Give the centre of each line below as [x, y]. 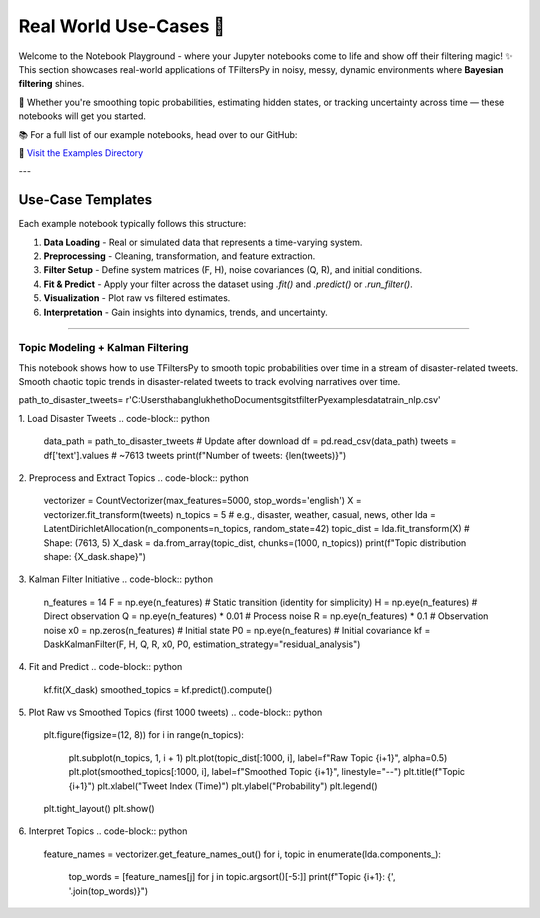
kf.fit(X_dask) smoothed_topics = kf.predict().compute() [158, 689]
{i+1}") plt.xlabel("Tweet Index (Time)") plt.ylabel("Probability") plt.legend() [223, 786]
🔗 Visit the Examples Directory [81, 152]
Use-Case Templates [85, 200]
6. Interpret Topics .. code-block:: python [103, 831]
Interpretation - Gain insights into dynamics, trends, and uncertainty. [186, 312]
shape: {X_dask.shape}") [95, 556]
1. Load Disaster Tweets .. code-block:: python [114, 418]
